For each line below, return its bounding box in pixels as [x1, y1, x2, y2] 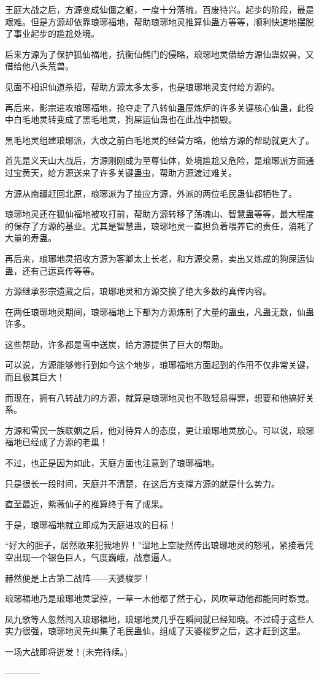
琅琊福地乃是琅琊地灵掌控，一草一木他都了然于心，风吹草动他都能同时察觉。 [5, 592, 314, 605]
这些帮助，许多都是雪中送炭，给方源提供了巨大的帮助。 [5, 337, 228, 350]
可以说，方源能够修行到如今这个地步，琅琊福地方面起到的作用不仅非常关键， [5, 358, 314, 371]
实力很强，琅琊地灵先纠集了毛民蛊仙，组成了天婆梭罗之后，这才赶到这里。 [5, 624, 306, 637]
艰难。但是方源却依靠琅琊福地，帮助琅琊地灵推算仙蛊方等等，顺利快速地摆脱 [5, 15, 314, 28]
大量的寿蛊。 [5, 231, 56, 244]
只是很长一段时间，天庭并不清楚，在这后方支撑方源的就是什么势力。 [5, 477, 280, 489]
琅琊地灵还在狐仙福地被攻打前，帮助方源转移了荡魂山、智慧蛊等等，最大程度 [5, 207, 314, 220]
